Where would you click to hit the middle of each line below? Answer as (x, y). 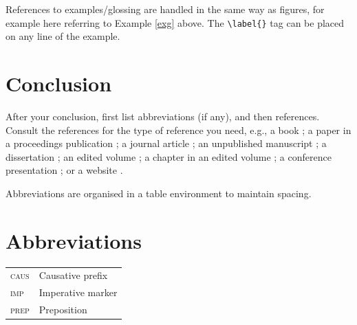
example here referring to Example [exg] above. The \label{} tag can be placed (175, 22)
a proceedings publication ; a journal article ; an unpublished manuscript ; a (166, 143)
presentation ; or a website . (64, 170)
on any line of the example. (63, 36)
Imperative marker (78, 292)
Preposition (63, 310)
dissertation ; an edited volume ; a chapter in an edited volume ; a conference (169, 156)
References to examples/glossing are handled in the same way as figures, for (165, 9)
